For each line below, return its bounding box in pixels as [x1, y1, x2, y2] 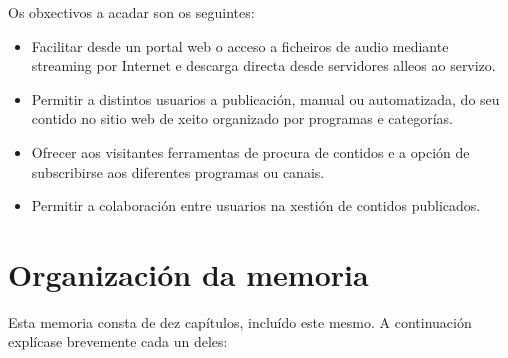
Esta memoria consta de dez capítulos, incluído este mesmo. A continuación [8, 311, 472, 332]
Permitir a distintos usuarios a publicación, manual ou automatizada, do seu [31, 88, 500, 109]
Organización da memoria [8, 253, 369, 294]
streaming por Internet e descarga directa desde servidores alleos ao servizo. [31, 55, 496, 76]
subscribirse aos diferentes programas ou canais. [31, 161, 325, 182]
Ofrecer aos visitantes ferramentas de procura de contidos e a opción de [31, 141, 470, 162]
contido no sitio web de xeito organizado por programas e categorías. [31, 108, 453, 129]
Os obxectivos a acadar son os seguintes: [8, 2, 255, 22]
